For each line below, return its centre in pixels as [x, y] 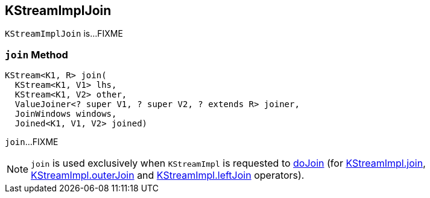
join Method [36, 54]
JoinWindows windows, [66, 114]
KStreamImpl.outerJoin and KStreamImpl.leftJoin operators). [168, 175]
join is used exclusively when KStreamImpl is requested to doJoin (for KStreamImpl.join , [228, 163]
